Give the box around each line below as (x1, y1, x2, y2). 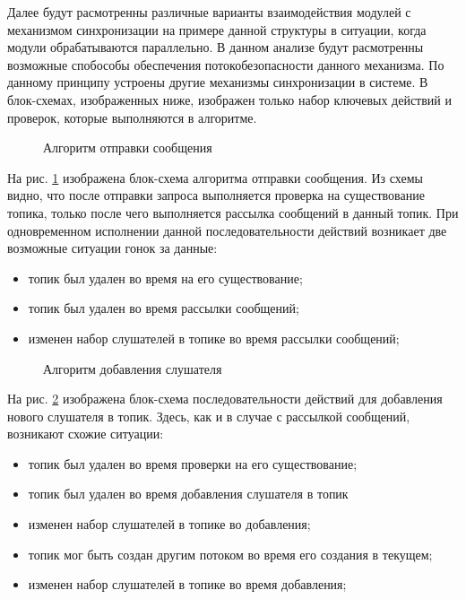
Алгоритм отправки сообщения (43, 138, 212, 157)
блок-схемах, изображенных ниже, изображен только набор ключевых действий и (7, 90, 452, 109)
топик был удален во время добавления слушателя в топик (28, 484, 349, 503)
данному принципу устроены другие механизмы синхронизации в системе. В (7, 73, 428, 91)
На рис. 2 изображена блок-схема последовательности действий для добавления (7, 389, 443, 408)
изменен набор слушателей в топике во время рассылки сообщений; (28, 328, 400, 347)
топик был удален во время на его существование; (28, 268, 303, 287)
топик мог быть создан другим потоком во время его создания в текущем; (28, 544, 433, 563)
